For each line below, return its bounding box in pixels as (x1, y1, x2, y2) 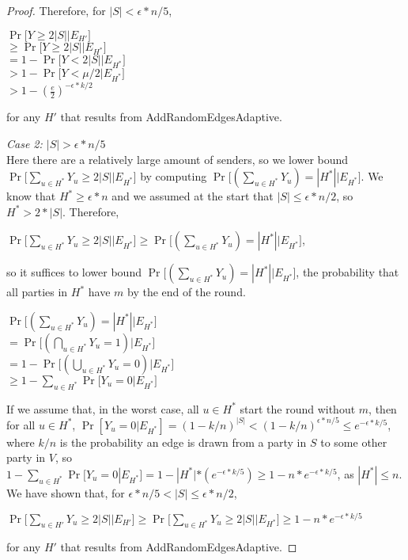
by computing (140, 168, 207, 185)
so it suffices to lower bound (6, 264, 142, 280)
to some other (320, 433, 387, 450)
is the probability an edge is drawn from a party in (59, 433, 307, 450)
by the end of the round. (127, 284, 246, 300)
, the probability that (296, 264, 399, 280)
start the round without (240, 400, 356, 417)
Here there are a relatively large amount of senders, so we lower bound (6, 150, 349, 167)
